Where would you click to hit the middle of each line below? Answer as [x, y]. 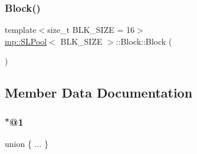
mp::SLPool [26, 41]
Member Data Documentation [99, 93]
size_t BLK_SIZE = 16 [91, 30]
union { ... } [27, 143]
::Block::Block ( [144, 41]
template [21, 30]
